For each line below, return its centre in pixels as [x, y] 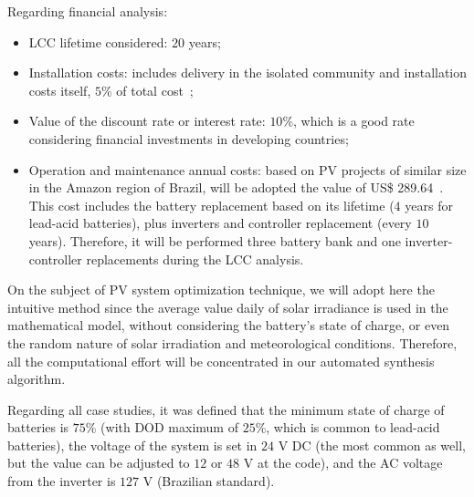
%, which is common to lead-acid [348, 427]
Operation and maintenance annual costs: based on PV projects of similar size [248, 169]
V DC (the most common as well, [372, 445]
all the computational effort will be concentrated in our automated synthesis [221, 361]
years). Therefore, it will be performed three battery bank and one [215, 240]
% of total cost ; [147, 90]
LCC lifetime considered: [98, 41]
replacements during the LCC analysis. [195, 259]
